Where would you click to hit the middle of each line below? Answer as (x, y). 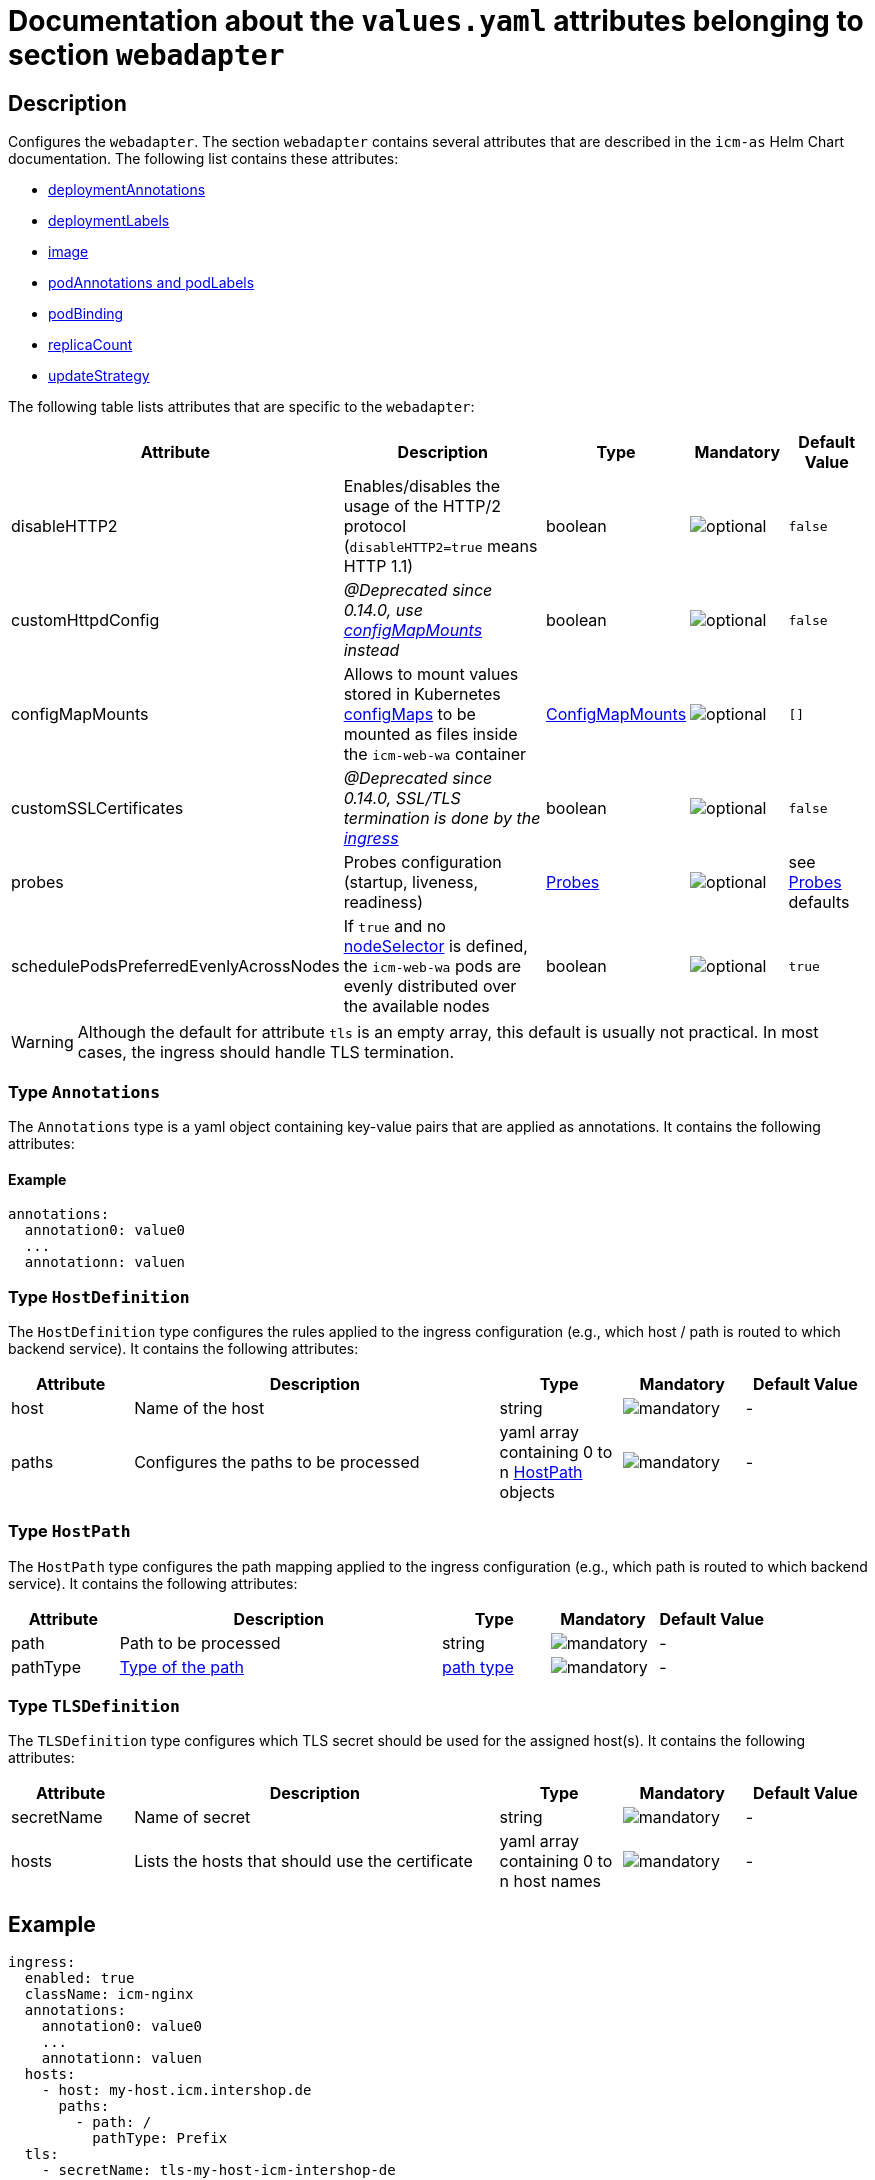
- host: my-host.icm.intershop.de (176, 2090)
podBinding (86, 314)
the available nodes (416, 1006)
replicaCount (90, 345)
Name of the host (199, 1407)
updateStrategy (99, 376)
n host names (550, 1881)
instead (371, 650)
